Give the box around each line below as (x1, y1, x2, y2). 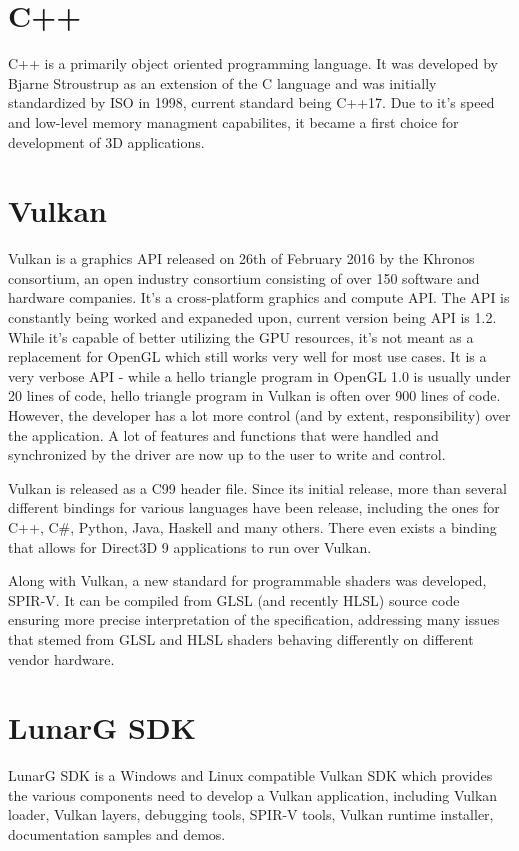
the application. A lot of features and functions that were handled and (8, 424, 439, 445)
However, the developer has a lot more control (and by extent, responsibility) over (8, 404, 511, 425)
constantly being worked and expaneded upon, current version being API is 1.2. (8, 307, 497, 327)
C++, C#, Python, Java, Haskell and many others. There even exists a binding (8, 516, 497, 537)
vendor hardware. (8, 648, 115, 669)
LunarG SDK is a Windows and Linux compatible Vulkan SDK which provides (8, 765, 493, 786)
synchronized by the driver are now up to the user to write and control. (8, 444, 446, 465)
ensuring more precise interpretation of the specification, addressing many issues (8, 609, 500, 630)
